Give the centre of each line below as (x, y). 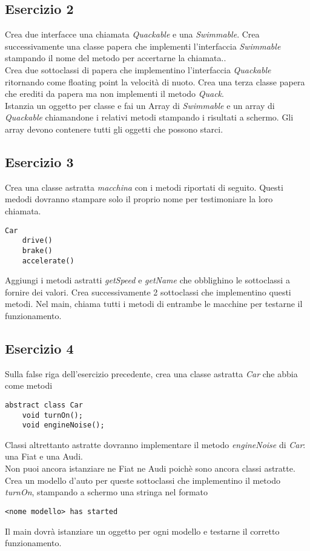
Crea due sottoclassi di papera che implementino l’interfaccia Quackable (138, 69)
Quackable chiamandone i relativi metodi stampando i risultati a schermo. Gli (149, 117)
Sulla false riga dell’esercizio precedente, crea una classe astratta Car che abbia (151, 373)
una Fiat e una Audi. (44, 456)
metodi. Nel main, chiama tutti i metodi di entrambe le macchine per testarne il (154, 304)
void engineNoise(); (63, 425)
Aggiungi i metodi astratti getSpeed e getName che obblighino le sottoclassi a (147, 280)
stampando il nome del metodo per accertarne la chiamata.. (116, 58)
